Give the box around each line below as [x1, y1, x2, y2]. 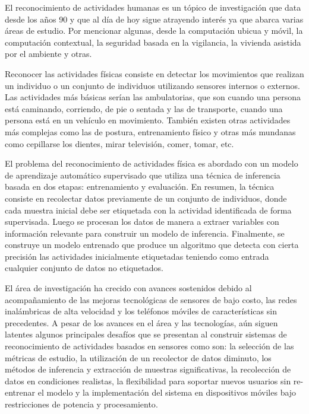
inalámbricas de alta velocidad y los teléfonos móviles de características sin [5, 305, 277, 317]
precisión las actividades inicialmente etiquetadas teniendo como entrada [5, 250, 269, 262]
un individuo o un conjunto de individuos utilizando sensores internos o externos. [5, 79, 300, 91]
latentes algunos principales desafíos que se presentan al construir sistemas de [5, 328, 287, 340]
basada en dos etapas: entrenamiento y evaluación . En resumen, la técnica [5, 180, 275, 193]
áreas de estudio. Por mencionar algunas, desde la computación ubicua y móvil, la [5, 24, 303, 37]
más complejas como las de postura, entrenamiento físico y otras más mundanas [5, 125, 296, 138]
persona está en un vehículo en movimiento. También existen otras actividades [5, 114, 291, 126]
